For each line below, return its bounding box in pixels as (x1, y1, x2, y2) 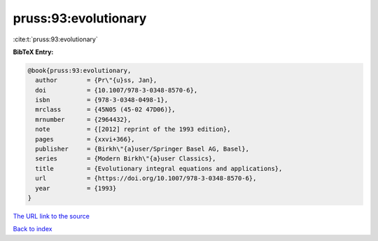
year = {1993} (35, 184, 117, 192)
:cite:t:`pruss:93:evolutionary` (13, 35, 98, 43)
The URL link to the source (13, 212, 90, 220)
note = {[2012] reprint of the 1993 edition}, (35, 125, 231, 133)
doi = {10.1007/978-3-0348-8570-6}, (35, 86, 198, 94)
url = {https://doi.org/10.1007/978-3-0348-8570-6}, (35, 174, 257, 182)
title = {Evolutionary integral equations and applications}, (35, 165, 283, 172)
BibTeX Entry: (13, 48, 54, 56)
